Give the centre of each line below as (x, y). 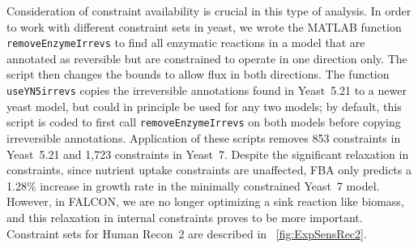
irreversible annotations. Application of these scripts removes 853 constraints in (204, 137)
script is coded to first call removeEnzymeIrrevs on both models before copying (204, 122)
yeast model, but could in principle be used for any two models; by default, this (204, 106)
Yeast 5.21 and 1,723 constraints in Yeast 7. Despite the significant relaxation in (208, 154)
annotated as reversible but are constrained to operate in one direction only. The (207, 58)
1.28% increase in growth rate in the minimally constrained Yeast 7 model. (193, 185)
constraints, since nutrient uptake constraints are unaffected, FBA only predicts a (209, 170)
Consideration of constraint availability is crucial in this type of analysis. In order (209, 11)
